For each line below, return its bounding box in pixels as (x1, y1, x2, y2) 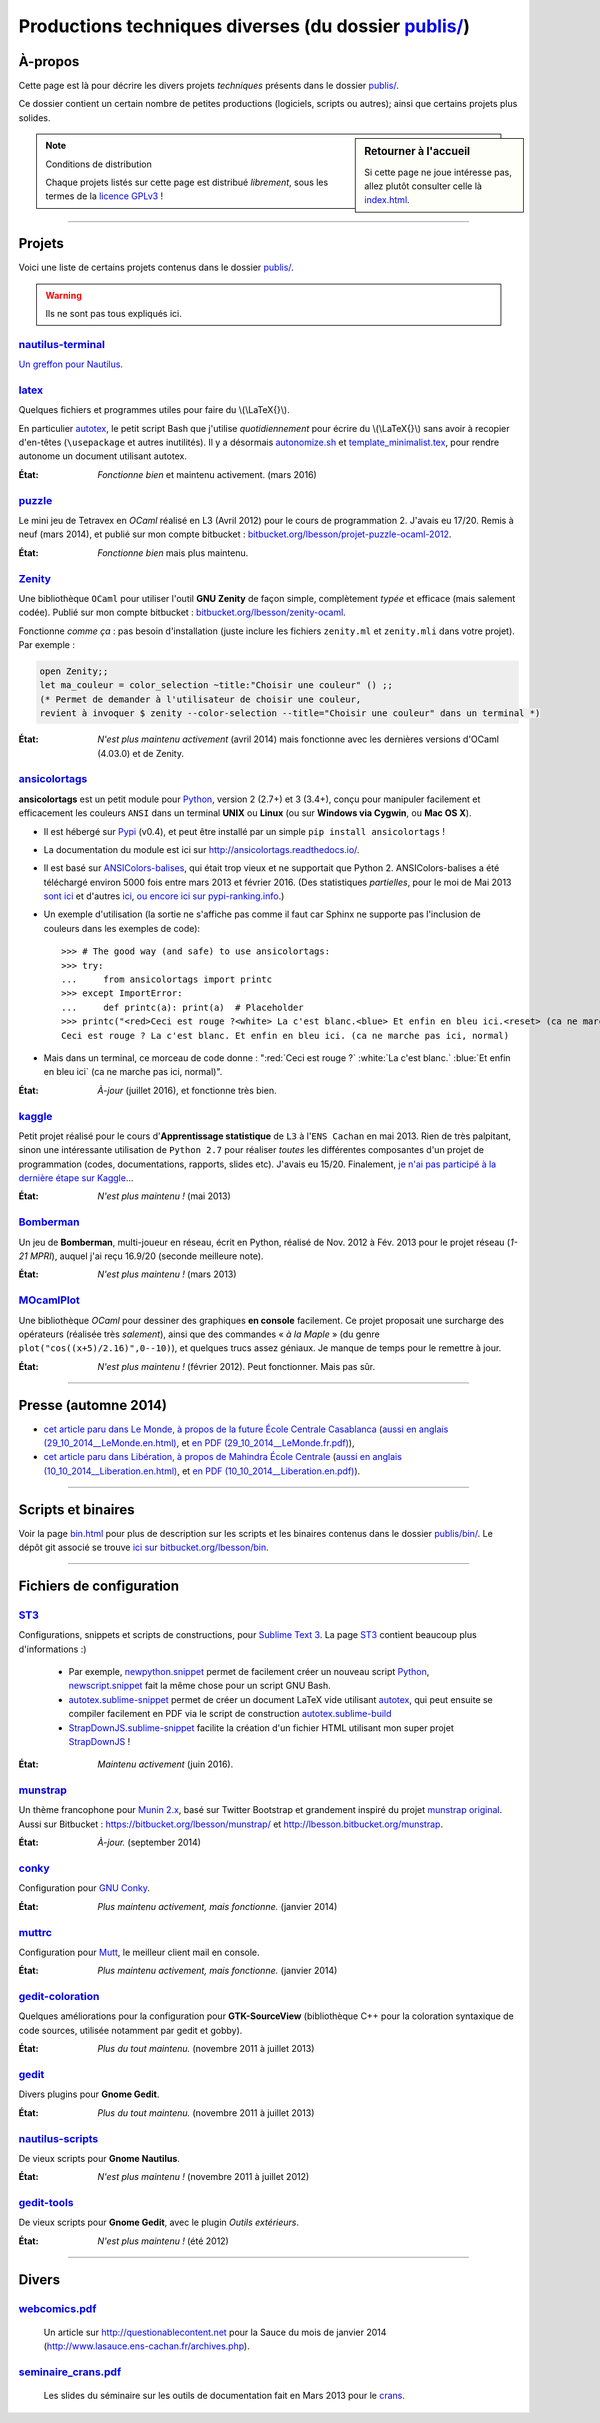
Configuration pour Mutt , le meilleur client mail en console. (18, 1946, 260, 1958)
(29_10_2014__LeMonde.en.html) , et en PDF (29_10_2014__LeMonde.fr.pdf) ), (43, 1436, 355, 1449)
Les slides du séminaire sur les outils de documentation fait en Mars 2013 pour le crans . (43, 2390, 405, 2402)
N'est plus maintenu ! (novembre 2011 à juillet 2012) (97, 2171, 310, 2183)
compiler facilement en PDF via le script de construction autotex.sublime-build (68, 1708, 392, 1720)
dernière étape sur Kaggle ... (18, 1172, 134, 1184)
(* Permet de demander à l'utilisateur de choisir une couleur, (39, 693, 362, 705)
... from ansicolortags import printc (61, 974, 273, 985)
